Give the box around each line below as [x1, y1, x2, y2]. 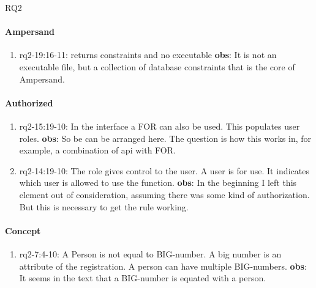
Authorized [5, 96, 53, 109]
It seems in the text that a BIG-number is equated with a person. [19, 271, 266, 284]
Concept [5, 224, 41, 237]
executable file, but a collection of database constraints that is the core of [19, 60, 295, 73]
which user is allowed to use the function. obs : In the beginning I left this [19, 176, 297, 189]
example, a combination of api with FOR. [19, 144, 176, 157]
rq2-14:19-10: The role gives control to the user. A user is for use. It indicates [19, 164, 309, 177]
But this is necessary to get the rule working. [19, 200, 189, 213]
